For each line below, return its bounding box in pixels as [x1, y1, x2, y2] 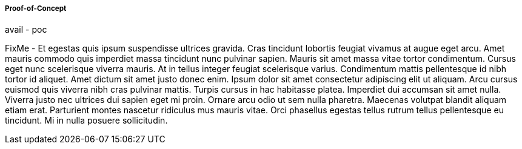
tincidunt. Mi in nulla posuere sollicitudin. [5, 115, 168, 126]
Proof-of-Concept [5, 4, 67, 13]
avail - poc [5, 24, 47, 35]
